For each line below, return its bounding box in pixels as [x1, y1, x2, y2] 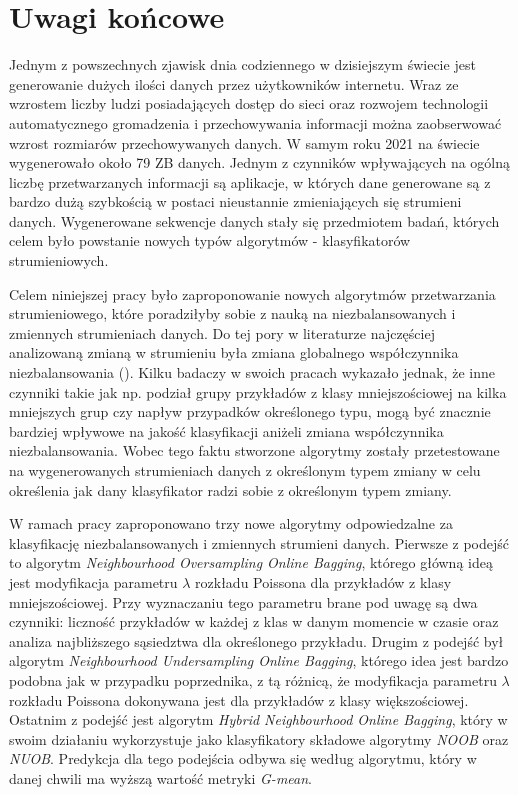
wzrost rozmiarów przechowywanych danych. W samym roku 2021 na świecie [9, 132, 480, 153]
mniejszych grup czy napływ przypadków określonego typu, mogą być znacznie [9, 401, 491, 422]
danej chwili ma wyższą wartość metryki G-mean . [9, 767, 312, 788]
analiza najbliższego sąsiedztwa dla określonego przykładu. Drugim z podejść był [9, 630, 504, 651]
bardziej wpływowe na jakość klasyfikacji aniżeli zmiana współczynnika [9, 420, 444, 441]
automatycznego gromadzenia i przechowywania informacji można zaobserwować [9, 112, 502, 133]
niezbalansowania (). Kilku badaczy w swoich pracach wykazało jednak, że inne [9, 362, 495, 383]
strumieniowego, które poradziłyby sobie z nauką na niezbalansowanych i [9, 303, 456, 324]
